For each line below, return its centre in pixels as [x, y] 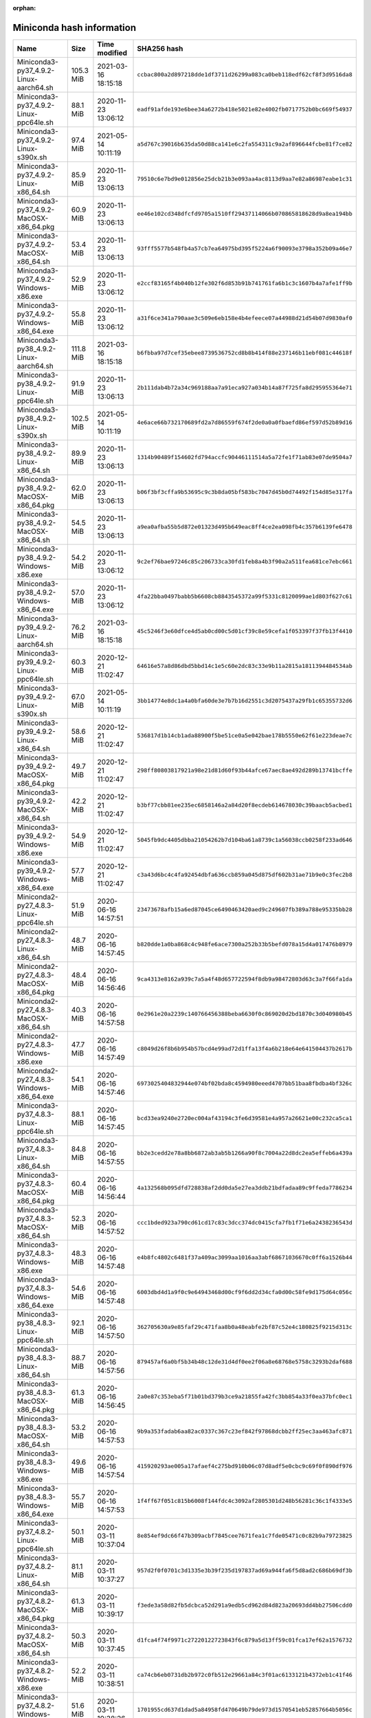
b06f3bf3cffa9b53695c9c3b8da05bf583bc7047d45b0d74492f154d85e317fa [245, 492]
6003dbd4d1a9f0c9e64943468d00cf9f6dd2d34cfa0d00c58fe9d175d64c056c [245, 1292]
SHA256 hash [160, 48]
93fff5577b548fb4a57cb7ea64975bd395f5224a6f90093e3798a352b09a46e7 [245, 248]
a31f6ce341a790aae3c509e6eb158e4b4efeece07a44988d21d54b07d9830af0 [245, 319]
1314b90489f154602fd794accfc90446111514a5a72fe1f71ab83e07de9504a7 [245, 457]
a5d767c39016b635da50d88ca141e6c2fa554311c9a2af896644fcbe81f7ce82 [245, 144]
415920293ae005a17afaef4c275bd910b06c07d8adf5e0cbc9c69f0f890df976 [245, 1466]
